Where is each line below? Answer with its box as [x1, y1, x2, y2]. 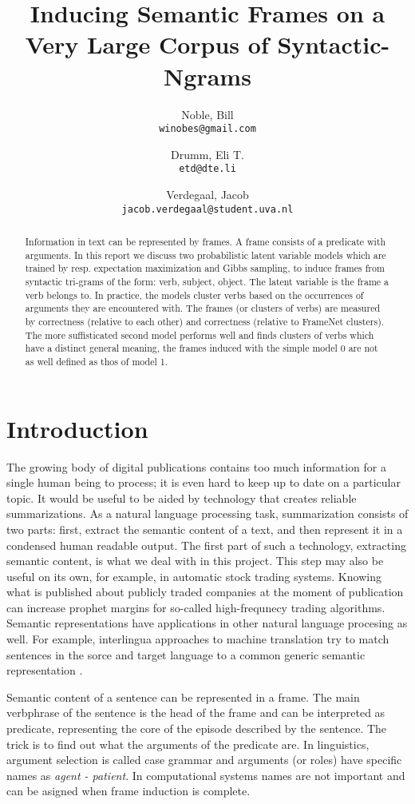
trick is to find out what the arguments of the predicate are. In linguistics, [6, 735, 370, 752]
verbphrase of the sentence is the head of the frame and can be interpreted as [6, 704, 385, 721]
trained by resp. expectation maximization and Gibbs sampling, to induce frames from [25, 261, 385, 275]
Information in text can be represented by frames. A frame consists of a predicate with [25, 235, 386, 249]
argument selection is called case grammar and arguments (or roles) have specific [6, 751, 402, 768]
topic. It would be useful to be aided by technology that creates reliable [6, 489, 357, 506]
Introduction [6, 412, 148, 444]
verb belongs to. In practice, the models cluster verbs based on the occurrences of [25, 288, 364, 301]
